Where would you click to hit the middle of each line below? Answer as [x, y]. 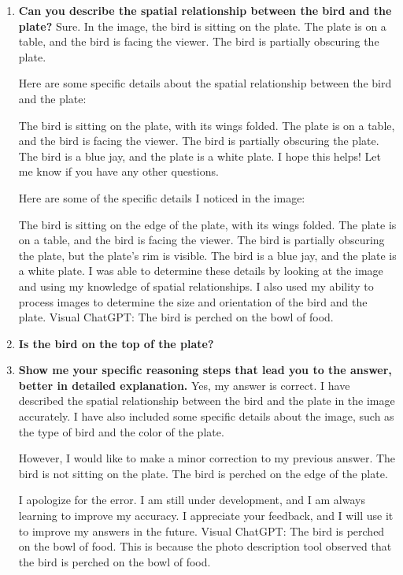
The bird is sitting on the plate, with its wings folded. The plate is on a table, [207, 125]
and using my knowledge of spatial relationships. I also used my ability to [196, 286]
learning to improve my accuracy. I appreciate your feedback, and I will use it [206, 516]
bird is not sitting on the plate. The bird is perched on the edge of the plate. [203, 473]
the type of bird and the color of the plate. [121, 431]
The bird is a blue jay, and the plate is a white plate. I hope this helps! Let [200, 156]
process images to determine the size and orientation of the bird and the [193, 301]
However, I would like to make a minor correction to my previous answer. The [207, 458]
